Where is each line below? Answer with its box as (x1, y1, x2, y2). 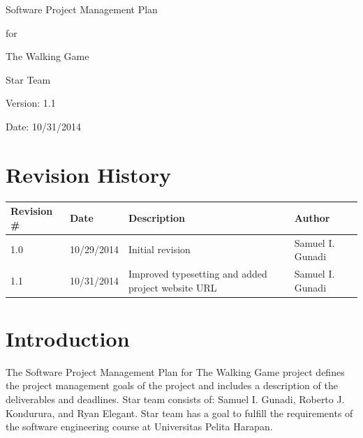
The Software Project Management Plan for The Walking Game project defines (6, 364, 345, 379)
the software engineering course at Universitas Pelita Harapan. (6, 419, 273, 434)
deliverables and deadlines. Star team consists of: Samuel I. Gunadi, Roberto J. (6, 392, 345, 407)
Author (294, 210, 330, 225)
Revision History (6, 160, 171, 188)
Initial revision (128, 242, 191, 257)
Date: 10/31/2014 (6, 119, 81, 133)
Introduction (6, 324, 130, 352)
